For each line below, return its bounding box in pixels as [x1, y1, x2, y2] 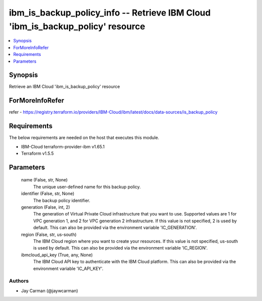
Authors [9, 278, 29, 284]
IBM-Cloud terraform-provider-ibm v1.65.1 [21, 143, 105, 149]
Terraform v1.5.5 [21, 151, 54, 157]
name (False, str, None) [21, 177, 68, 183]
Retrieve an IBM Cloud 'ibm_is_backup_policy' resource [9, 84, 120, 89]
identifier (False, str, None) [21, 191, 75, 196]
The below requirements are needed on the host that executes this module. [9, 135, 160, 141]
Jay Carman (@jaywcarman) [21, 287, 79, 294]
